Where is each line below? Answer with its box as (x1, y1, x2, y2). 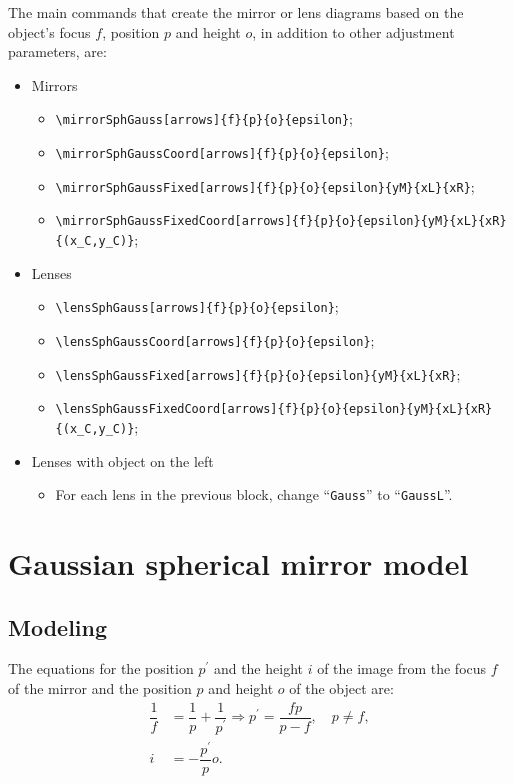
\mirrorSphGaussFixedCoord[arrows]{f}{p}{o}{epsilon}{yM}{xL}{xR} (55, 214, 507, 229)
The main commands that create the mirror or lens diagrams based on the (8, 2, 464, 22)
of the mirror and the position (8, 677, 192, 698)
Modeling (8, 611, 108, 642)
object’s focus (8, 21, 91, 42)
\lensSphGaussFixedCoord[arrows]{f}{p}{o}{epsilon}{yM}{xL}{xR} (55, 402, 493, 417)
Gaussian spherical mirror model (8, 542, 469, 583)
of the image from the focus (317, 658, 487, 679)
